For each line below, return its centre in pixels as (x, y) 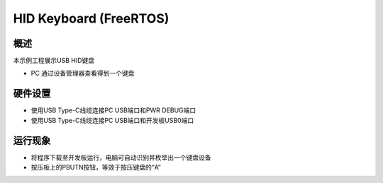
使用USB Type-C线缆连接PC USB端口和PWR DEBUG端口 (113, 110)
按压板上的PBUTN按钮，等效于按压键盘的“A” (96, 167)
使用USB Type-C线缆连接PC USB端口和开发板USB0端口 (112, 120)
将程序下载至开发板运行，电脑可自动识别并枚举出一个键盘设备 (121, 157)
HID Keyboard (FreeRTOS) (91, 18)
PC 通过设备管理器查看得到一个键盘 (83, 73)
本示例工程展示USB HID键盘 (54, 61)
